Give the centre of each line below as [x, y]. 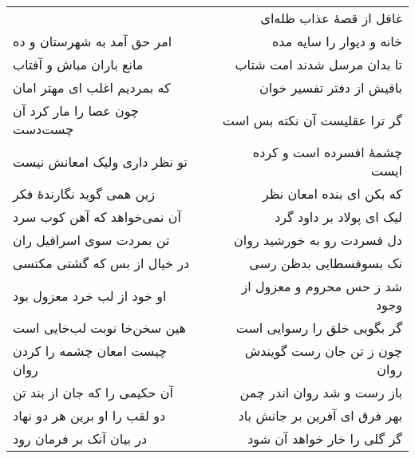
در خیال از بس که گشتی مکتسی [101, 263]
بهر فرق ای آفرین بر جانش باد [320, 415]
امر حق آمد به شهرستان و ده [93, 41]
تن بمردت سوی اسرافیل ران [91, 240]
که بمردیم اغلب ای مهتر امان [92, 87]
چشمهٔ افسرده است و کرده [327, 152]
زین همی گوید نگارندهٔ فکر [84, 193]
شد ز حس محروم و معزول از [322, 286]
